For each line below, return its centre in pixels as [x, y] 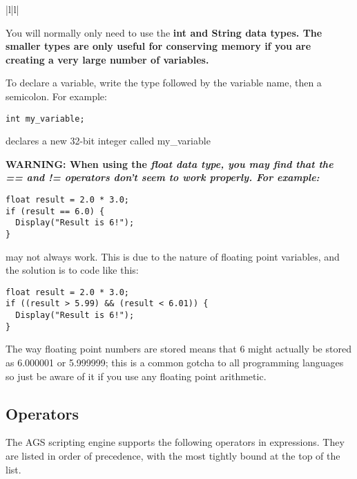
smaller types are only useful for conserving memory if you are [158, 46]
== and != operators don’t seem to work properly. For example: [163, 177]
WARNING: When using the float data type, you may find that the [170, 163]
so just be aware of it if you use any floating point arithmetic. [136, 376]
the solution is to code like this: [72, 270]
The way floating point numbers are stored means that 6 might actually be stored [178, 349]
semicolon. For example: [56, 96]
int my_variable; [45, 119]
